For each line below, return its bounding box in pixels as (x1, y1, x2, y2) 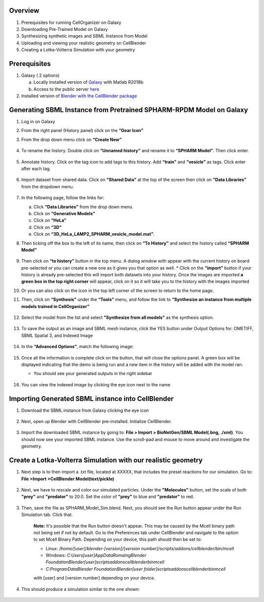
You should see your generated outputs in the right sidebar (33, 371, 153, 377)
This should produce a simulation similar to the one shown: (21, 586, 140, 592)
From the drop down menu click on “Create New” (21, 136, 122, 142)
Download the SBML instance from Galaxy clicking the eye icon (21, 407, 149, 413)
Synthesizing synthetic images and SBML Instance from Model (21, 33, 148, 39)
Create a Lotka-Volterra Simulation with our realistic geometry (9, 456, 203, 465)
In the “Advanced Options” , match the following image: (21, 344, 134, 350)
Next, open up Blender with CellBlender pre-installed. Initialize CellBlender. (21, 419, 172, 424)
